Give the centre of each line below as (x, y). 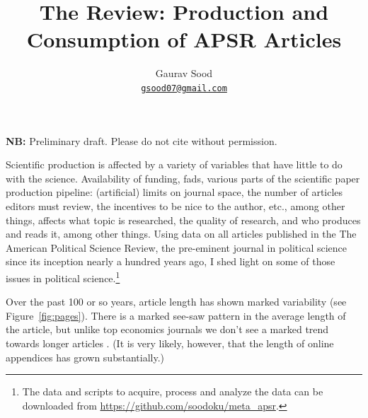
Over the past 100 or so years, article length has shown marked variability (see (176, 302)
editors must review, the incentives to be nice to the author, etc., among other (176, 205)
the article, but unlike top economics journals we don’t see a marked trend (167, 329)
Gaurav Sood (184, 73)
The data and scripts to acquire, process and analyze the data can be (173, 391)
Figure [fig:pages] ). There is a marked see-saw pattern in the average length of (176, 315)
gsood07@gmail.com (184, 88)
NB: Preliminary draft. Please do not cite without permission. (142, 140)
